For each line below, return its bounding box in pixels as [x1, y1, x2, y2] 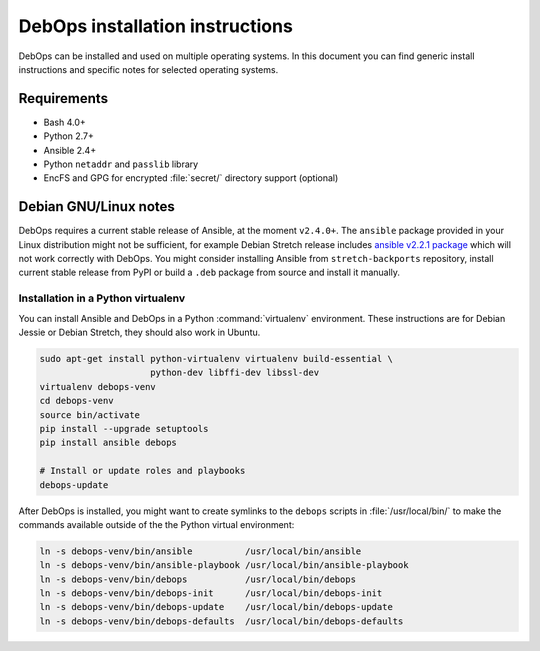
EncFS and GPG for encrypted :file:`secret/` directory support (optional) [43, 172, 339, 184]
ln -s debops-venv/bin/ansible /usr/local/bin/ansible [39, 545, 362, 557]
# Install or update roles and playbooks [39, 465, 246, 477]
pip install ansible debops [39, 437, 177, 449]
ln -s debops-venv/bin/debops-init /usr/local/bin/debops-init [39, 588, 383, 599]
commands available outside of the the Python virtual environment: [18, 518, 295, 530]
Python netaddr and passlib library [43, 158, 199, 170]
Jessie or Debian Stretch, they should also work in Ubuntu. [18, 326, 261, 339]
